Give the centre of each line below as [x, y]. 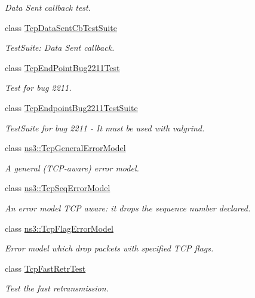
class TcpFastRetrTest [45, 268]
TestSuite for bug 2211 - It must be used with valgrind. [105, 128]
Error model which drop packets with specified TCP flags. [109, 248]
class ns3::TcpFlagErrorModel [59, 228]
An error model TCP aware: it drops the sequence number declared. [128, 208]
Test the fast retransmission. [57, 288]
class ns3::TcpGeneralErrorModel [65, 148]
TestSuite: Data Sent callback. [60, 47]
